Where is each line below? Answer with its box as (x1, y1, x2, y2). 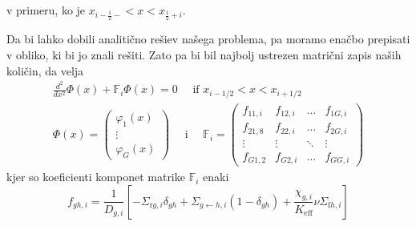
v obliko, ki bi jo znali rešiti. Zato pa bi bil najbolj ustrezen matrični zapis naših (6, 46, 402, 63)
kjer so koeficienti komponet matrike (6, 168, 185, 185)
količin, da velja (6, 62, 84, 79)
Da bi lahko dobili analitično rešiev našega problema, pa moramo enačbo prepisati (6, 30, 410, 47)
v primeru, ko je (6, 2, 86, 18)
